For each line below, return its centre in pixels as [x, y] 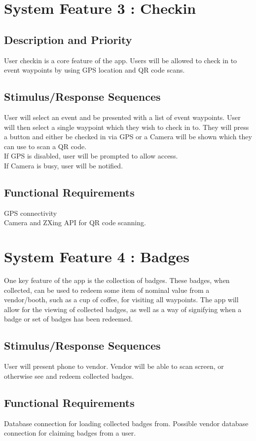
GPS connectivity [31, 213]
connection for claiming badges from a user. [70, 433]
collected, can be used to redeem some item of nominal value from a [107, 290]
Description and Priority [68, 39]
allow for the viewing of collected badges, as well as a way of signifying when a [123, 309]
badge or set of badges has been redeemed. [68, 319]
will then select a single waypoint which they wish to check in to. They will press [127, 127]
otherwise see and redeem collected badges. [69, 376]
